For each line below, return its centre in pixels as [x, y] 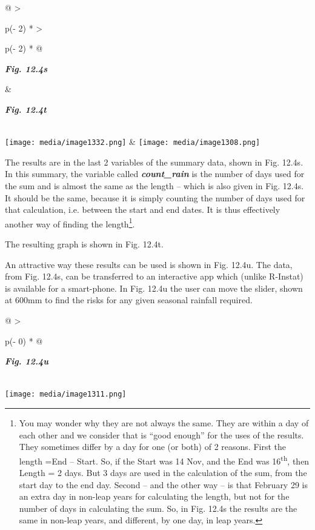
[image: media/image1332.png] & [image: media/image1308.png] [133, 142]
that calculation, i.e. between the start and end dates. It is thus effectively [143, 210]
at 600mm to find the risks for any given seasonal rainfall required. [129, 300]
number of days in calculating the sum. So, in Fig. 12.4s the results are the [158, 508]
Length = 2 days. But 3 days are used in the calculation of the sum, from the [163, 473]
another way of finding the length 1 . [70, 223]
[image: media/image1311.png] [66, 394]
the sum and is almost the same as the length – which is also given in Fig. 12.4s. [154, 186]
